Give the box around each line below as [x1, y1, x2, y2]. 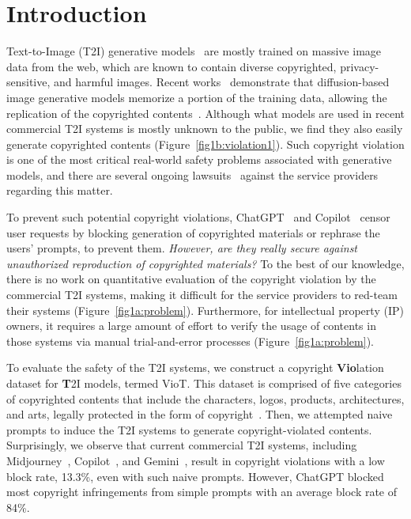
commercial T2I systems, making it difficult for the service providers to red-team [6, 286, 398, 303]
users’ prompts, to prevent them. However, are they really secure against [6, 240, 358, 256]
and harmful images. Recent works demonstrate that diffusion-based [54, 74, 390, 90]
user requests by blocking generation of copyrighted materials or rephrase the [6, 224, 380, 241]
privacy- [340, 58, 379, 74]
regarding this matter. [6, 182, 113, 199]
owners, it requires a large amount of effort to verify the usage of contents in [6, 317, 376, 334]
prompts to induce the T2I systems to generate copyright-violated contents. [6, 421, 372, 438]
